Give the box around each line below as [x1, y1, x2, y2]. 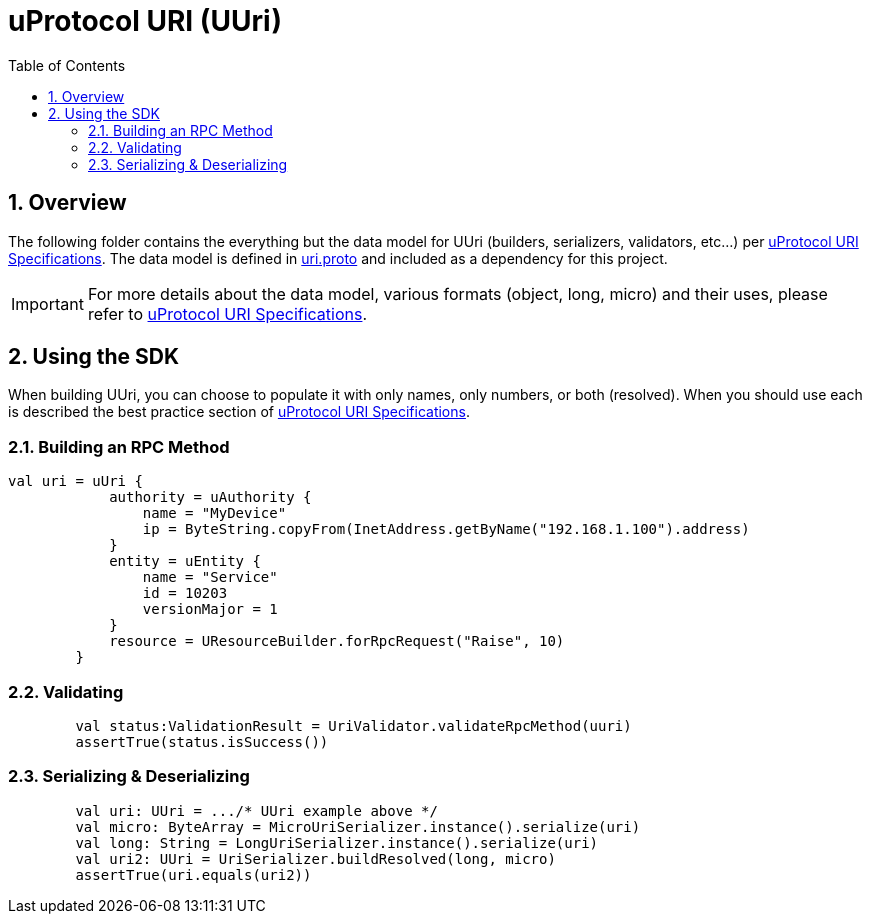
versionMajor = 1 [142, 601, 278, 618]
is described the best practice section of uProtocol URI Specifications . [8, 403, 470, 421]
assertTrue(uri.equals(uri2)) [75, 866, 312, 883]
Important [11, 293, 84, 314]
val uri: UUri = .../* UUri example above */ [75, 802, 438, 819]
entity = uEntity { [109, 553, 261, 570]
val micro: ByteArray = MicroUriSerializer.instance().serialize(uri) [75, 818, 641, 835]
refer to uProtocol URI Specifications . [87, 303, 368, 324]
